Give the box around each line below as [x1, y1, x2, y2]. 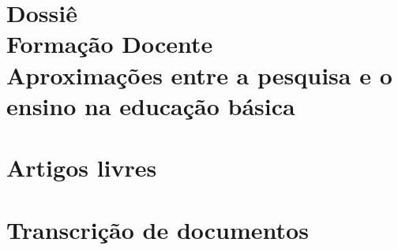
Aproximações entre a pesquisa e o [6, 58, 392, 91]
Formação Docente [6, 28, 213, 60]
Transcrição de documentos [6, 213, 309, 245]
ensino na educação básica [6, 89, 295, 121]
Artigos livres [6, 151, 157, 184]
